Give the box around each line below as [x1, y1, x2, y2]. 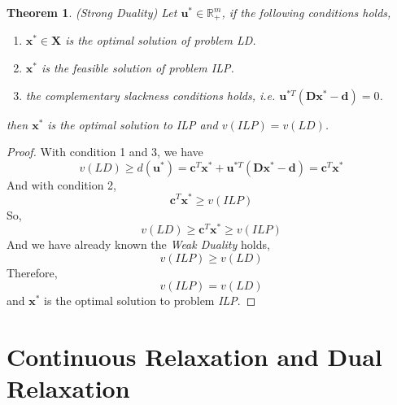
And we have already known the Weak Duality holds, [7, 236, 270, 253]
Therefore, [7, 263, 58, 281]
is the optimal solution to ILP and [47, 115, 218, 133]
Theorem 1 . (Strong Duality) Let [7, 4, 177, 20]
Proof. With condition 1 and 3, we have [7, 143, 203, 160]
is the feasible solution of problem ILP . [41, 59, 234, 76]
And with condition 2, [7, 176, 116, 193]
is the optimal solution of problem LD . [65, 32, 256, 49]
